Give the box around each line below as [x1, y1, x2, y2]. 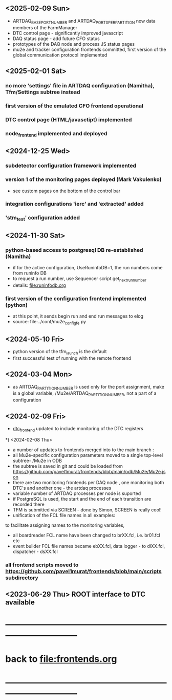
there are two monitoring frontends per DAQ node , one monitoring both [12, 479, 164, 485]
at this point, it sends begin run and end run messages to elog [12, 313, 144, 319]
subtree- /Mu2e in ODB [12, 457, 62, 464]
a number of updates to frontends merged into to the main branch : [12, 447, 155, 453]
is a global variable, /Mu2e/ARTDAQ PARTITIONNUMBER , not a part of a [12, 390, 157, 398]
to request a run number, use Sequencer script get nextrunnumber [12, 275, 147, 283]
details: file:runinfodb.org [12, 282, 67, 288]
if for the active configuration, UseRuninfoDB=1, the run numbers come [12, 265, 163, 271]
